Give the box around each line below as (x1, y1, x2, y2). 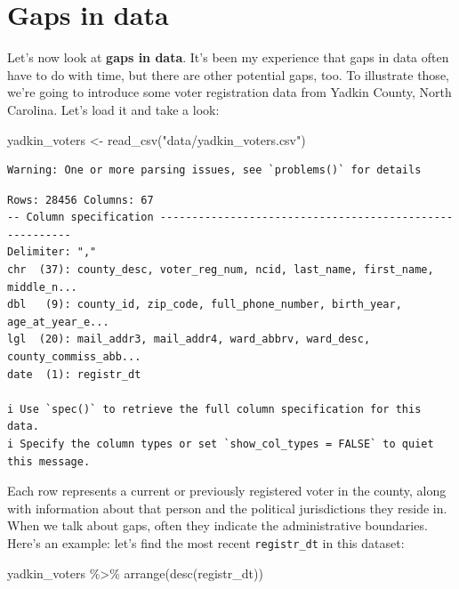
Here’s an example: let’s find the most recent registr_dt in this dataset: (7, 533, 405, 552)
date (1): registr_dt (7, 367, 141, 381)
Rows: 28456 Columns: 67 (7, 193, 154, 206)
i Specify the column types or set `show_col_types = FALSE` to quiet (7, 438, 434, 450)
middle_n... (7, 280, 77, 294)
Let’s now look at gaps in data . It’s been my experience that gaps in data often (7, 48, 449, 67)
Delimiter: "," (7, 246, 97, 259)
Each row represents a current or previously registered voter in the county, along (7, 481, 447, 500)
